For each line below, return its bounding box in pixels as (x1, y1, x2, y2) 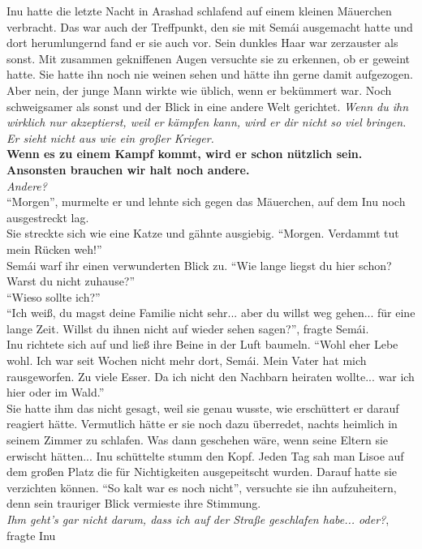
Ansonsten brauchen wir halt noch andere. (6, 161, 250, 178)
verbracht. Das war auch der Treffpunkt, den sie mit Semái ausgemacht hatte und (6, 18, 413, 35)
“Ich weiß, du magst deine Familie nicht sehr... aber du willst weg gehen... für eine (6, 304, 416, 321)
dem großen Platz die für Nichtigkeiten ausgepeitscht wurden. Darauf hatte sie (6, 463, 398, 480)
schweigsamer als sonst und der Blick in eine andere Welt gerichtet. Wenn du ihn (6, 97, 409, 114)
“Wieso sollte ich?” (6, 288, 101, 305)
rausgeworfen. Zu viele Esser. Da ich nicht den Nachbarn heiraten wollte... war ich (6, 367, 415, 384)
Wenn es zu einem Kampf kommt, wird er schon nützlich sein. (6, 145, 363, 162)
